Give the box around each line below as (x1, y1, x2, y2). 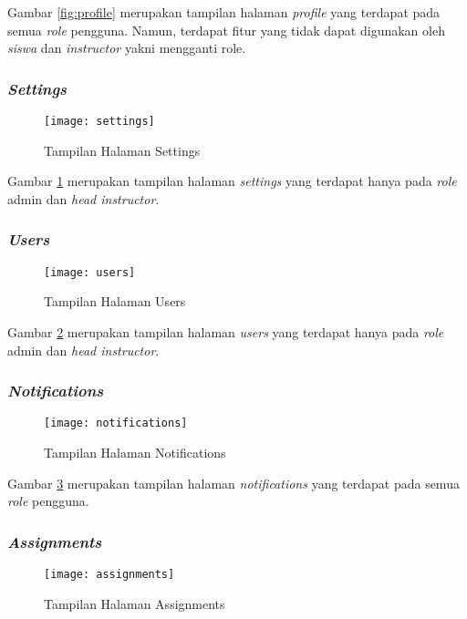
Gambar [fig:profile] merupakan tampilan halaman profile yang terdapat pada (7, 3, 441, 21)
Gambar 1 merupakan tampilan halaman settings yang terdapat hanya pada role (7, 171, 457, 191)
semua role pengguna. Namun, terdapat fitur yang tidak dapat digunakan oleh (7, 20, 445, 39)
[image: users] (44, 265, 136, 279)
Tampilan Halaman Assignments (44, 593, 225, 613)
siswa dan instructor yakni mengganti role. (7, 38, 246, 57)
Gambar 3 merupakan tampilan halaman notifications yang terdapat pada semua (7, 473, 460, 492)
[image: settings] (44, 115, 155, 128)
